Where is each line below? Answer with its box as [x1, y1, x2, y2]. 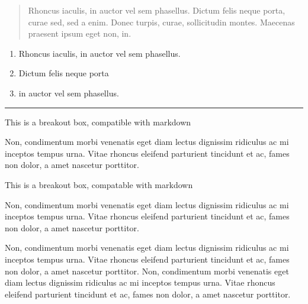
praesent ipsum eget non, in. [28, 27, 131, 40]
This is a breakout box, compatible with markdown [5, 115, 191, 128]
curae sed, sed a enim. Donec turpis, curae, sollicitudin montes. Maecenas [28, 15, 295, 28]
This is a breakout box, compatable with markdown [5, 178, 193, 190]
